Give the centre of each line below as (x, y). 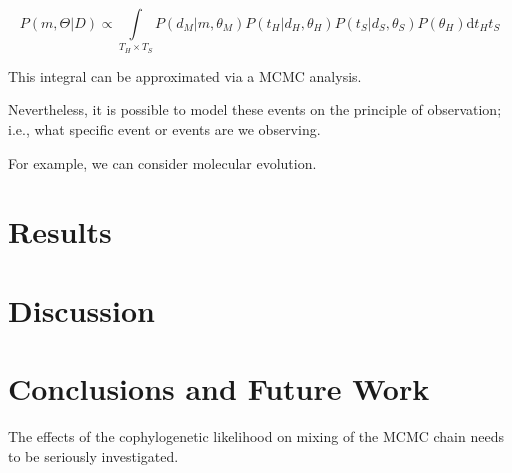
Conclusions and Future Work (219, 388)
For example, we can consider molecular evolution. (162, 162)
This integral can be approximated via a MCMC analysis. (185, 75)
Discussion (81, 309)
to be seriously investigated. (93, 455)
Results (60, 231)
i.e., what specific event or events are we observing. (164, 128)
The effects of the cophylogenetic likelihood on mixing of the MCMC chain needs (256, 435)
